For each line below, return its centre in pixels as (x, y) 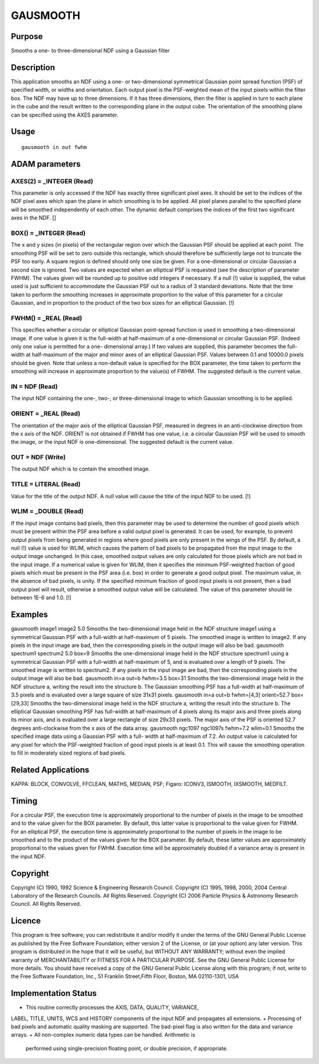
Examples (30, 615)
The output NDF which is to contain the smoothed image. (80, 469)
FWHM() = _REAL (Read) (47, 318)
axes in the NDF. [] (33, 218)
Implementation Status (54, 993)
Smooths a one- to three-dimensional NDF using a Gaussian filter (90, 51)
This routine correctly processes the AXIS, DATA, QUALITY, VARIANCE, (112, 1007)
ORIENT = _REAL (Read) (46, 414)
